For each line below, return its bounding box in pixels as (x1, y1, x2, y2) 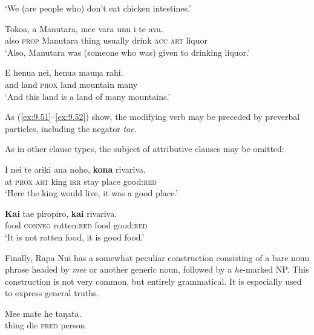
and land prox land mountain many (5, 78, 138, 90)
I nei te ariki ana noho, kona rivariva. (5, 162, 146, 175)
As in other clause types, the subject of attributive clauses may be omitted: (5, 142, 284, 155)
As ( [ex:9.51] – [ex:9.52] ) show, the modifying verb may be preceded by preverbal (5, 110, 300, 123)
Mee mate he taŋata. (5, 307, 82, 319)
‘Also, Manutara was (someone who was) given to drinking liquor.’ (5, 45, 250, 58)
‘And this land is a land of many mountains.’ (5, 90, 171, 102)
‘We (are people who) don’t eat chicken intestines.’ (5, 2, 191, 14)
